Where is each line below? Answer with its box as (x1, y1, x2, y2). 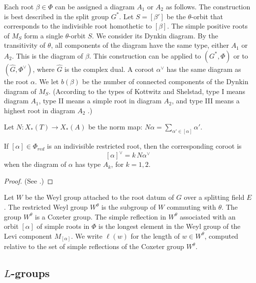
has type (75, 159, 101, 169)
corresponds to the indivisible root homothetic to (4, 21, 152, 31)
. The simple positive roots (167, 21, 248, 31)
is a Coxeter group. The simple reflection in (34, 211, 166, 221)
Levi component (4, 230, 52, 241)
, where (32, 63, 55, 74)
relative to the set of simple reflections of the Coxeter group (4, 241, 184, 252)
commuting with (166, 202, 216, 212)
